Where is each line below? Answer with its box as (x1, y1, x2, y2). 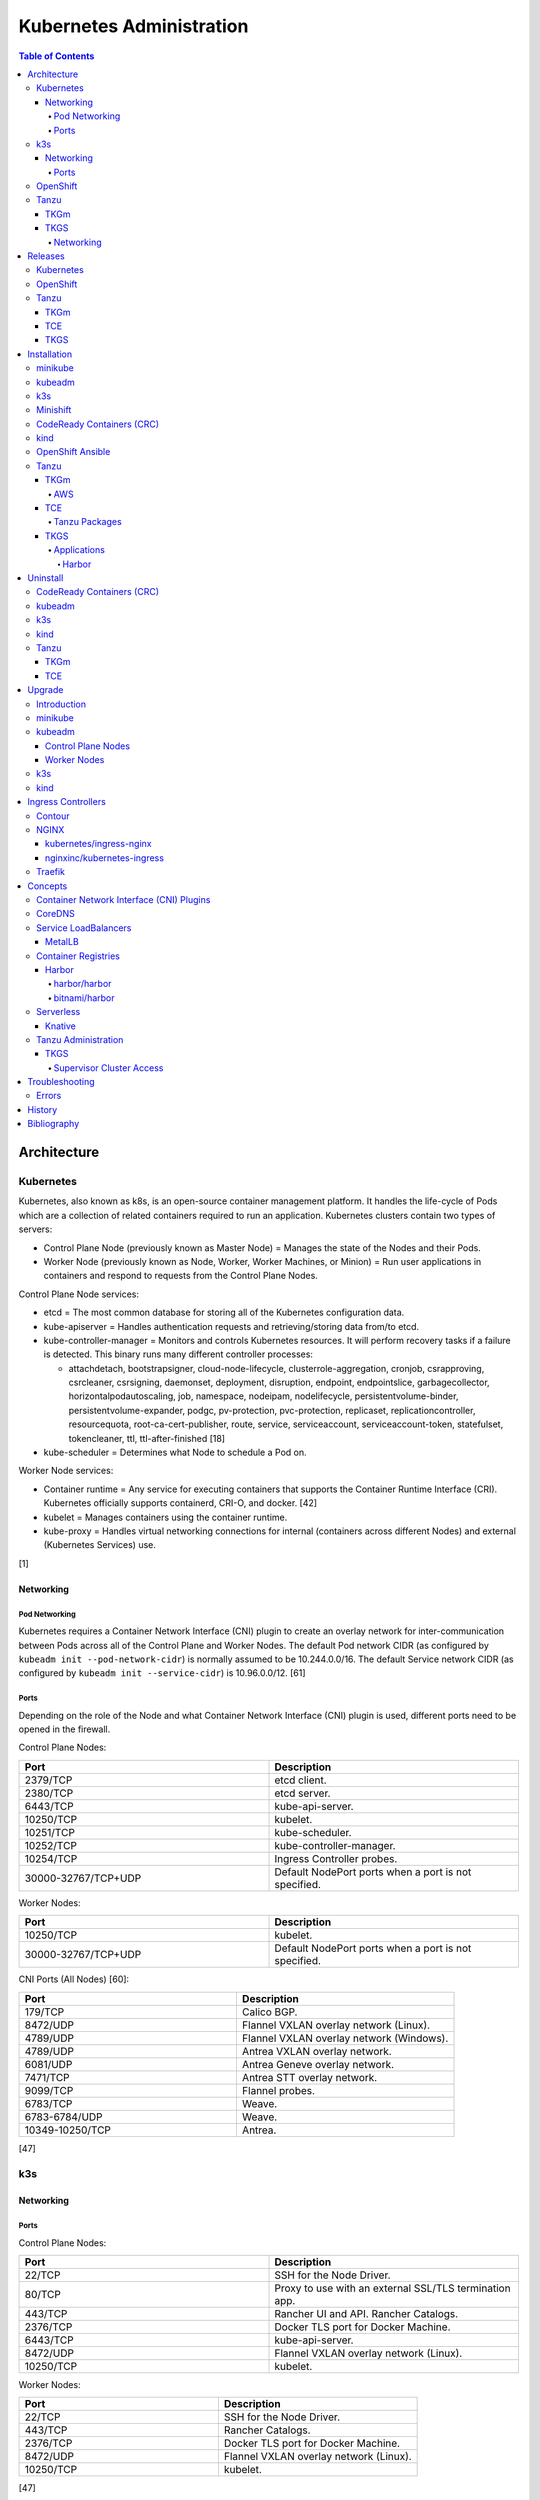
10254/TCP (24, 1851, 78, 1865)
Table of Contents (18, 50, 95, 62)
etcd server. (274, 1786, 331, 1800)
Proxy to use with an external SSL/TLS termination (274, 2281, 511, 2295)
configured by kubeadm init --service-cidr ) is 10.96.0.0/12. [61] (18, 1667, 306, 1679)
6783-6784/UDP (24, 2110, 104, 2124)
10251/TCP (24, 1825, 75, 1839)
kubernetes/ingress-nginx (45, 838, 152, 850)
